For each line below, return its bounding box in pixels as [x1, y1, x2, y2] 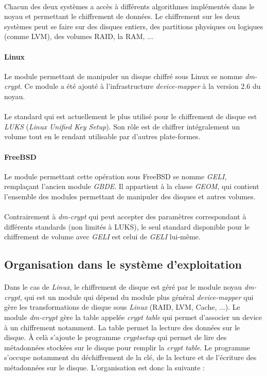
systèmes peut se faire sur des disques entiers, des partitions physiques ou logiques [4, 21, 263, 31]
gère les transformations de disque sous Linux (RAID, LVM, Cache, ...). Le [4, 302, 240, 312]
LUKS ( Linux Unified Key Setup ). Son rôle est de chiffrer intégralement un [4, 121, 240, 131]
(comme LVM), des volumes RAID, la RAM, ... [4, 31, 153, 42]
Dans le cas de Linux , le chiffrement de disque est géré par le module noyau [4, 281, 242, 292]
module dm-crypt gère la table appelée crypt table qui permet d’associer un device [4, 312, 262, 323]
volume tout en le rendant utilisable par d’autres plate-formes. [4, 131, 201, 142]
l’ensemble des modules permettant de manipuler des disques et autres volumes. [4, 191, 256, 201]
